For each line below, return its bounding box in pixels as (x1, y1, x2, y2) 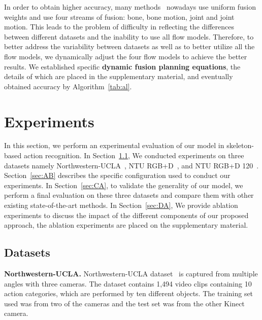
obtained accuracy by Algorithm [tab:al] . (4, 81, 132, 91)
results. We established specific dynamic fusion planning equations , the (4, 61, 241, 72)
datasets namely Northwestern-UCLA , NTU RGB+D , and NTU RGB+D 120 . (4, 160, 259, 170)
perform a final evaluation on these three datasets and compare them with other (4, 190, 254, 200)
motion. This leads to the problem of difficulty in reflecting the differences (4, 21, 234, 32)
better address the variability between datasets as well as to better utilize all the (4, 41, 255, 52)
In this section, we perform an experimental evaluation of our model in (4, 140, 224, 151)
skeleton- (226, 140, 254, 151)
